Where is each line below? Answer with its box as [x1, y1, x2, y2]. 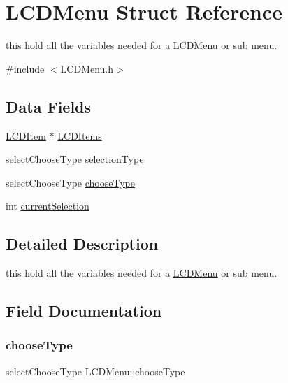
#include [6, 61, 45, 75]
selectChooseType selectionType [6, 152, 144, 166]
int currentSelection [6, 198, 89, 213]
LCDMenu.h [60, 61, 114, 75]
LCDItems [57, 128, 102, 143]
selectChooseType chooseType [6, 175, 135, 189]
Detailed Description [6, 233, 159, 254]
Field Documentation [6, 300, 162, 321]
